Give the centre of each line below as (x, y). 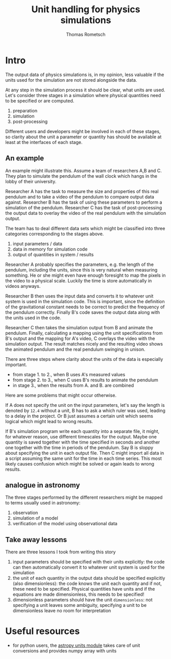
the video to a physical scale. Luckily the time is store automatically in (79, 280)
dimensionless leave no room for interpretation (62, 611)
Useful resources (43, 631)
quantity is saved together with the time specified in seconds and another (83, 442)
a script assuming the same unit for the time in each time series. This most (83, 458)
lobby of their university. (31, 181)
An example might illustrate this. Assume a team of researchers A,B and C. (83, 170)
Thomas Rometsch (86, 34)
